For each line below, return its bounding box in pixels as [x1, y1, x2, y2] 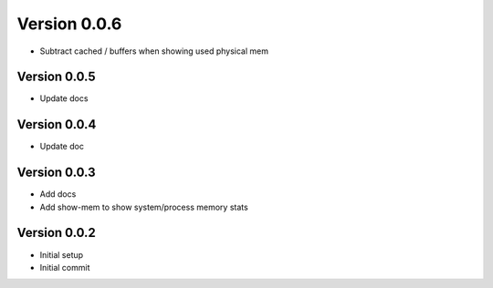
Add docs [39, 189, 77, 200]
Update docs [39, 93, 89, 104]
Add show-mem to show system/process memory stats [39, 201, 248, 212]
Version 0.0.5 [16, 69, 96, 85]
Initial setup [39, 249, 84, 260]
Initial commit [39, 262, 90, 273]
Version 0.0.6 [16, 14, 122, 34]
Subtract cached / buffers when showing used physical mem [39, 46, 269, 57]
